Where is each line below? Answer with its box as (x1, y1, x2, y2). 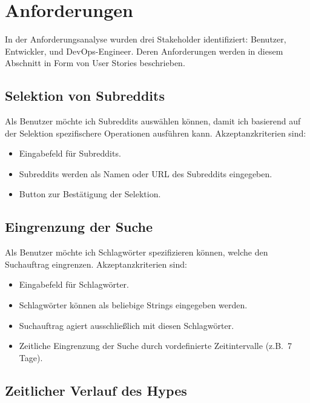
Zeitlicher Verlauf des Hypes (5, 381, 187, 399)
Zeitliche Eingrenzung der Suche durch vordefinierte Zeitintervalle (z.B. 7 (19, 339, 292, 352)
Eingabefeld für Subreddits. (19, 147, 121, 160)
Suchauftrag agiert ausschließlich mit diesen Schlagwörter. (19, 319, 234, 331)
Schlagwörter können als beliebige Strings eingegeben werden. (19, 299, 248, 311)
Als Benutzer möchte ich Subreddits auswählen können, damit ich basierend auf (5, 115, 301, 127)
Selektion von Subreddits (5, 86, 165, 105)
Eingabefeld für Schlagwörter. (19, 278, 129, 291)
